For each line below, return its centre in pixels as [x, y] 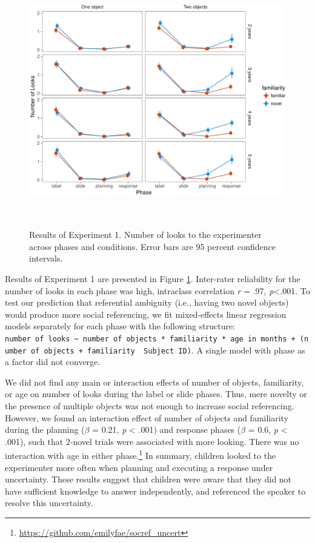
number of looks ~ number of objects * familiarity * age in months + [150, 339]
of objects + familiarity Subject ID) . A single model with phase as [168, 350]
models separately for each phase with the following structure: [120, 326]
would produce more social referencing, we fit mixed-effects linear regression [146, 314]
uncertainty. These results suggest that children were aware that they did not [148, 479]
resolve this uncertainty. [49, 503]
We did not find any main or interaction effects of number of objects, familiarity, [154, 382]
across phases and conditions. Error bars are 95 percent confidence [152, 246]
